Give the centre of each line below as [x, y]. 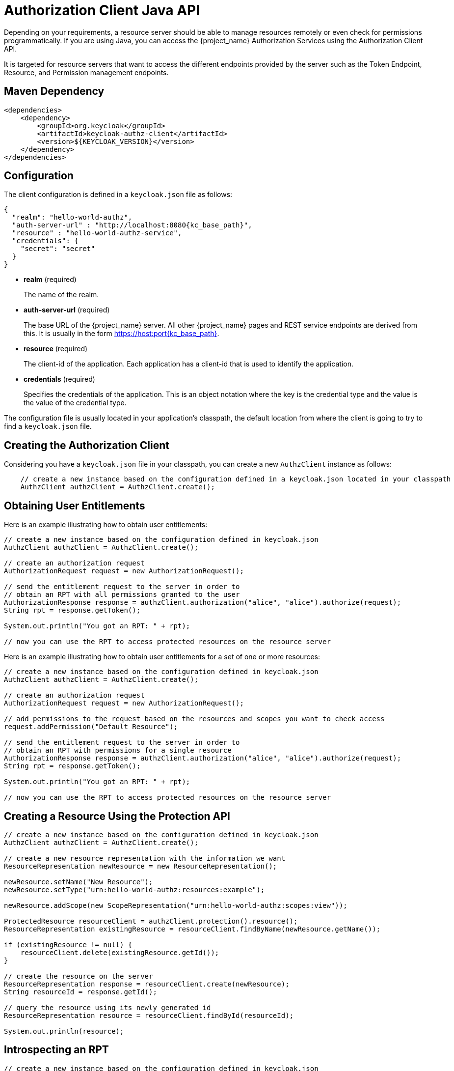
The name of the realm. [61, 295]
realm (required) [50, 280]
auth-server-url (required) [67, 310]
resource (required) [56, 349]
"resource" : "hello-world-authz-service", [97, 233]
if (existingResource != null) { [68, 944]
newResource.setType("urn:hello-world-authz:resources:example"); [134, 889]
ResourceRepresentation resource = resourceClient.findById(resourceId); [149, 1015]
